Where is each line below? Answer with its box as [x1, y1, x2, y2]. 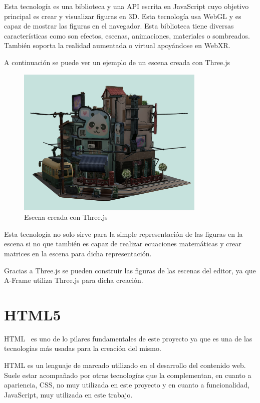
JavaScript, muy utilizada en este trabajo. [4, 389, 133, 399]
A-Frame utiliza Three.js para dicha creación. [4, 275, 143, 285]
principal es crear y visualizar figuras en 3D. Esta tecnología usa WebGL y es [4, 11, 241, 21]
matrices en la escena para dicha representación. [4, 248, 152, 258]
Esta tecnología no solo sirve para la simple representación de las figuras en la [4, 228, 243, 239]
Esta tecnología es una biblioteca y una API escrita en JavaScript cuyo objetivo [4, 1, 249, 11]
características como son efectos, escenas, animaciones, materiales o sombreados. [4, 30, 250, 41]
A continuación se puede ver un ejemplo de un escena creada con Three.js [4, 57, 230, 67]
